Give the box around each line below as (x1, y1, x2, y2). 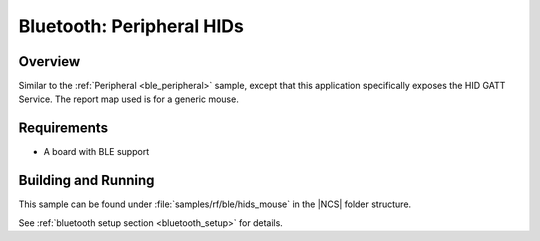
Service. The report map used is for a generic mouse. (18, 93, 239, 105)
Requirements (18, 120, 109, 137)
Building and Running (18, 172, 155, 189)
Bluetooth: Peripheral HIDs (18, 15, 244, 37)
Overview (18, 53, 81, 70)
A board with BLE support (43, 146, 150, 158)
